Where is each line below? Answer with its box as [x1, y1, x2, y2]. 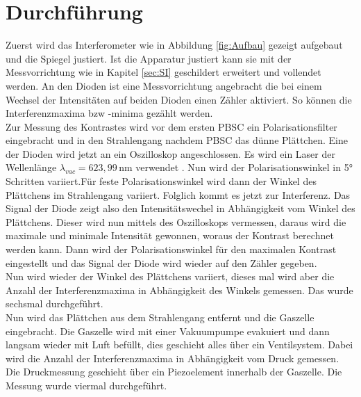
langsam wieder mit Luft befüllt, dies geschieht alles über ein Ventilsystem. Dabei [6, 337, 353, 352]
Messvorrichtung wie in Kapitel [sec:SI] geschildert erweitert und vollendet [6, 65, 321, 79]
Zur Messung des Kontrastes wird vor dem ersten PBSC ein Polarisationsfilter [6, 119, 337, 133]
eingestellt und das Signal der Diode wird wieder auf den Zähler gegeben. [6, 255, 317, 270]
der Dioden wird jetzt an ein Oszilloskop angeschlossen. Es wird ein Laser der [6, 146, 335, 161]
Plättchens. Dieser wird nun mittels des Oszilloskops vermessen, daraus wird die [6, 214, 346, 229]
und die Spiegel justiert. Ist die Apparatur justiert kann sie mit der [6, 51, 292, 65]
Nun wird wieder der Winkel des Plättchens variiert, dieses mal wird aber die [6, 269, 335, 284]
